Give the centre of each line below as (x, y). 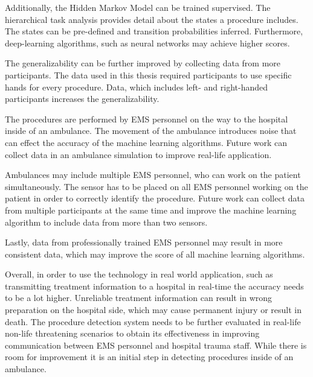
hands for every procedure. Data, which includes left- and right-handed (136, 87)
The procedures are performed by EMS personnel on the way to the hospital (147, 119)
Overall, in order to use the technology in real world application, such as (139, 274)
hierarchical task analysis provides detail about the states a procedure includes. (152, 19)
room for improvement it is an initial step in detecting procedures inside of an (149, 357)
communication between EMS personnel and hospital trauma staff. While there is (156, 345)
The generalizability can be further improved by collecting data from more (143, 63)
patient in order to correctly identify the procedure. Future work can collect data (155, 198)
